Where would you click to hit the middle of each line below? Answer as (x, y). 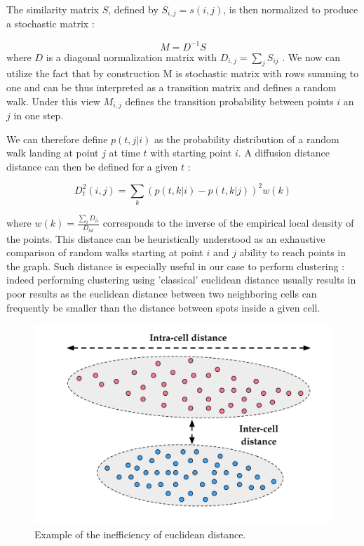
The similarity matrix (53, 9)
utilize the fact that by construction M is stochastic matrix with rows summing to (183, 73)
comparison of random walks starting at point (105, 252)
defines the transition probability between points (229, 101)
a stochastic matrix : (50, 24)
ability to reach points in (293, 252)
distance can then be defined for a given (92, 166)
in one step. (39, 115)
